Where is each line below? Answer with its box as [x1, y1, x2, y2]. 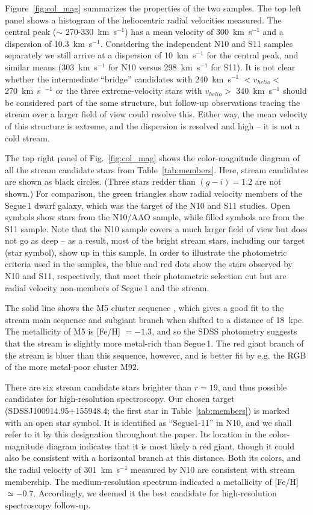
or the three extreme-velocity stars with [55, 84, 202, 97]
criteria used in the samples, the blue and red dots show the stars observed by [5, 257, 293, 270]
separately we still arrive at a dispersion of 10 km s [5, 49, 196, 61]
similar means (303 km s [5, 60, 98, 73]
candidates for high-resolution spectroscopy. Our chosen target [5, 392, 235, 405]
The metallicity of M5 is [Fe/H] [5, 325, 120, 338]
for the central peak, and [206, 49, 299, 61]
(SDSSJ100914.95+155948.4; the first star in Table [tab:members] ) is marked [5, 404, 290, 416]
